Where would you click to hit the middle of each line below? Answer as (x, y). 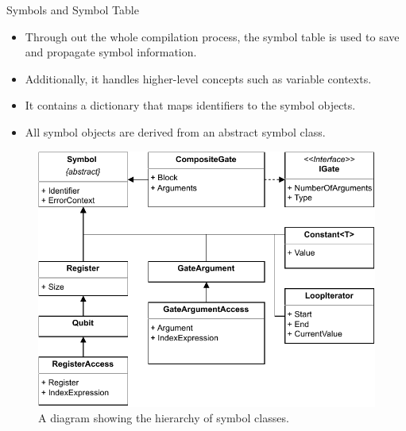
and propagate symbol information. (111, 52)
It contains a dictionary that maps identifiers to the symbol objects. (190, 105)
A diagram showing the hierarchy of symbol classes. (164, 418)
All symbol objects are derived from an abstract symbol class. (175, 131)
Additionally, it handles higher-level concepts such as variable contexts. (198, 78)
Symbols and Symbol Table (73, 10)
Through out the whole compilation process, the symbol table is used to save (212, 36)
